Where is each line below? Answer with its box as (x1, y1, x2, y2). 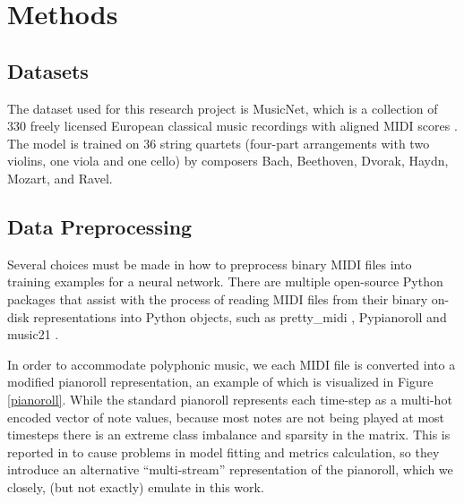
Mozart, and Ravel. (7, 168, 113, 187)
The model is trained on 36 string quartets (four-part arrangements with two (7, 133, 430, 152)
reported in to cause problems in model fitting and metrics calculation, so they (7, 442, 440, 461)
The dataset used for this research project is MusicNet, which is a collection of (7, 98, 438, 117)
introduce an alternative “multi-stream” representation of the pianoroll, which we (7, 460, 453, 479)
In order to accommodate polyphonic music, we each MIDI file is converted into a (7, 354, 456, 373)
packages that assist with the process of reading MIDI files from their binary (7, 289, 428, 308)
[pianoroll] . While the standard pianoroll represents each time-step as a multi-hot (7, 389, 452, 408)
